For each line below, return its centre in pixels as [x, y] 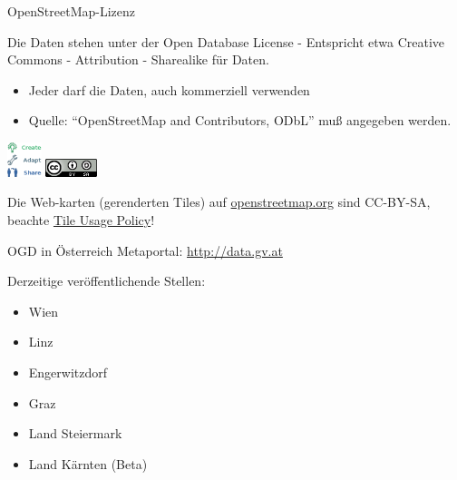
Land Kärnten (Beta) [88, 463]
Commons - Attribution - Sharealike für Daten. [138, 59]
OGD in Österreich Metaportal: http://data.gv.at [145, 250]
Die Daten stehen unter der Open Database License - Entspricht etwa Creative [226, 41]
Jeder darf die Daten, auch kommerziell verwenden [169, 89]
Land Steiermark [75, 433]
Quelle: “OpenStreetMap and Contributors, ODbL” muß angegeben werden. [240, 120]
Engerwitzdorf [68, 372]
